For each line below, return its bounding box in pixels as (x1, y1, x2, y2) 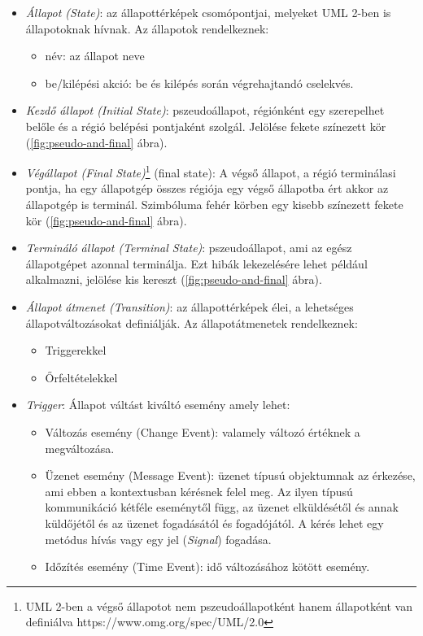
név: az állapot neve (45, 47, 145, 64)
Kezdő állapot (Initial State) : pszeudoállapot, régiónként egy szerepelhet (25, 102, 385, 119)
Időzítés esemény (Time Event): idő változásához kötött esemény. (45, 558, 370, 575)
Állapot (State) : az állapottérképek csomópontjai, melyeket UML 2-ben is (25, 4, 391, 20)
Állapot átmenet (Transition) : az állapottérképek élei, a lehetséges (25, 298, 354, 315)
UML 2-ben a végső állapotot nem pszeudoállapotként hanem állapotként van (25, 597, 412, 614)
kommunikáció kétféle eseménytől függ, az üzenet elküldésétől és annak (45, 499, 399, 516)
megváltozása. (45, 439, 115, 456)
